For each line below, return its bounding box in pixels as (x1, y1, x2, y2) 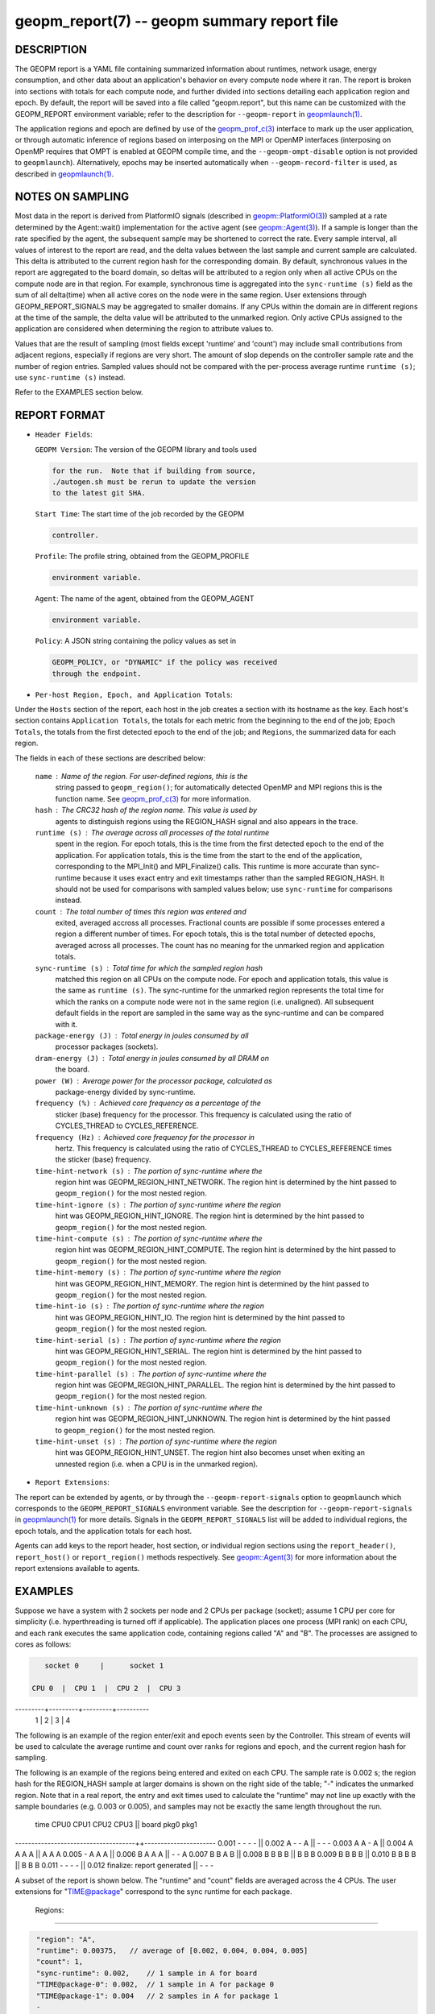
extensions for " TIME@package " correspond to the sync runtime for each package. (14, 1887, 293, 1896)
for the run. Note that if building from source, (52, 466, 257, 475)
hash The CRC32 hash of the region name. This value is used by (35, 806, 258, 815)
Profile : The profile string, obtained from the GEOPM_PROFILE (35, 552, 250, 562)
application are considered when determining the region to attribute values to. (14, 324, 274, 334)
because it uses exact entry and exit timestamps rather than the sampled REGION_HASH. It (82, 872, 385, 882)
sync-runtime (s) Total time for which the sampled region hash (35, 963, 263, 972)
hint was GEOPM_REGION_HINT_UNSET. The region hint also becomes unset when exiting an (55, 1448, 366, 1457)
